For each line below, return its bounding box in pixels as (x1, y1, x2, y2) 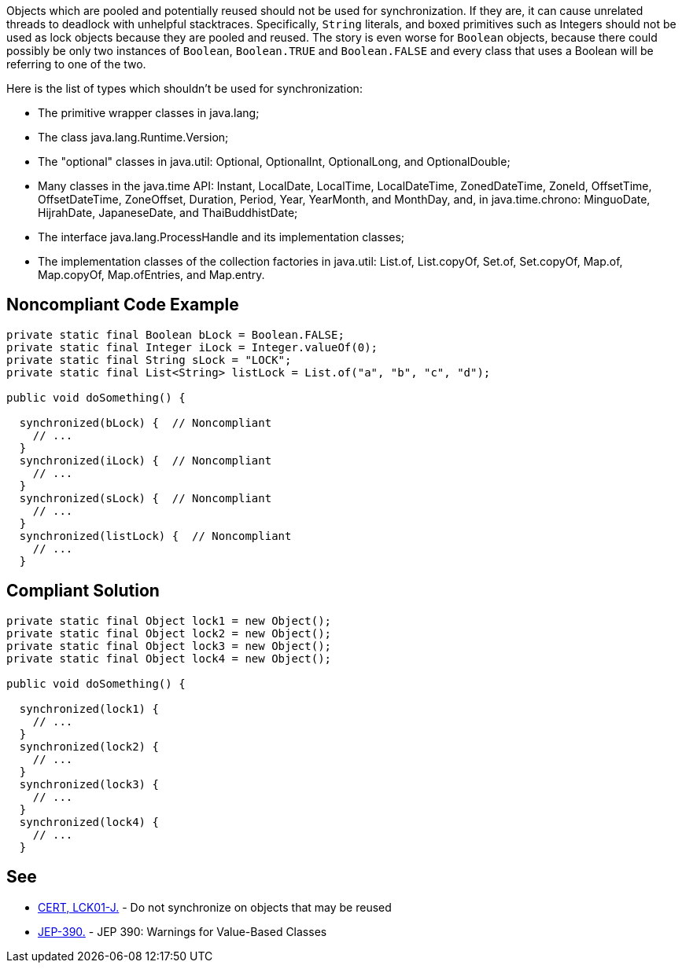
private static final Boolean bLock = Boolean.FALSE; (6, 328, 345, 341)
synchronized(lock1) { (19, 702, 159, 715)
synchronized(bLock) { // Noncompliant (19, 416, 272, 429)
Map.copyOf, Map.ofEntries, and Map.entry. (38, 268, 265, 281)
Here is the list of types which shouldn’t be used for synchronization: (6, 82, 363, 95)
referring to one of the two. (6, 57, 146, 71)
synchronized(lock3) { (19, 777, 159, 791)
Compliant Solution (6, 581, 160, 601)
